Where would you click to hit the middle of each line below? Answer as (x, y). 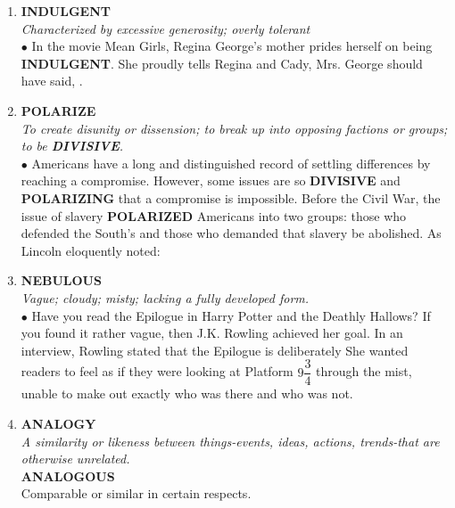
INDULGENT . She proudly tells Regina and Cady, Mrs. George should (222, 63)
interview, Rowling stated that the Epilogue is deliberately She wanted (215, 350)
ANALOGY (58, 423)
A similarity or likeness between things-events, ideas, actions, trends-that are (230, 441)
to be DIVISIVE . (72, 146)
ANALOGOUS (68, 475)
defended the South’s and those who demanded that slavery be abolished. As (231, 233)
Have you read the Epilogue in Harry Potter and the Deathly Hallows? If (231, 315)
